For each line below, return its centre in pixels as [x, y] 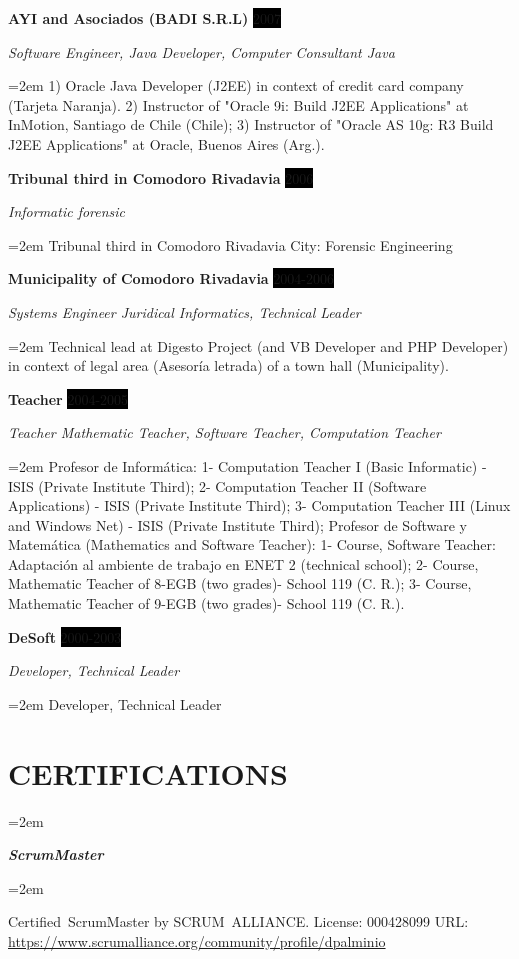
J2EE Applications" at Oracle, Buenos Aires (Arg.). [166, 143]
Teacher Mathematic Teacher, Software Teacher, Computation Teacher [224, 432]
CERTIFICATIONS [148, 772]
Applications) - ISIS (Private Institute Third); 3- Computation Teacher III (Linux [259, 505]
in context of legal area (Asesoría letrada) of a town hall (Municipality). [228, 365]
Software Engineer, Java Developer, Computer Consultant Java [201, 51]
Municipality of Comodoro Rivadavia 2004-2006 [171, 278]
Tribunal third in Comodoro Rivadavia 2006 [161, 177]
